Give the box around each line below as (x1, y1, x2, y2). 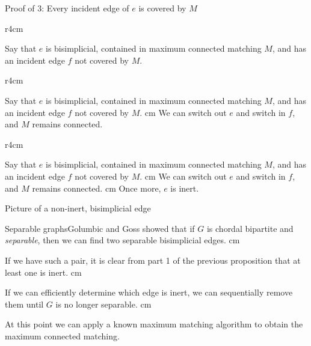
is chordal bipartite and (206, 222, 294, 234)
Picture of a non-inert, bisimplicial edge (5, 202, 151, 214)
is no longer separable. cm (55, 297, 152, 310)
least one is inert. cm (5, 266, 82, 278)
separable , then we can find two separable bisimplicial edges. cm (5, 234, 240, 246)
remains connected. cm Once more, (32, 181, 161, 194)
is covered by (138, 2, 186, 14)
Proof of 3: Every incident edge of (5, 2, 129, 14)
